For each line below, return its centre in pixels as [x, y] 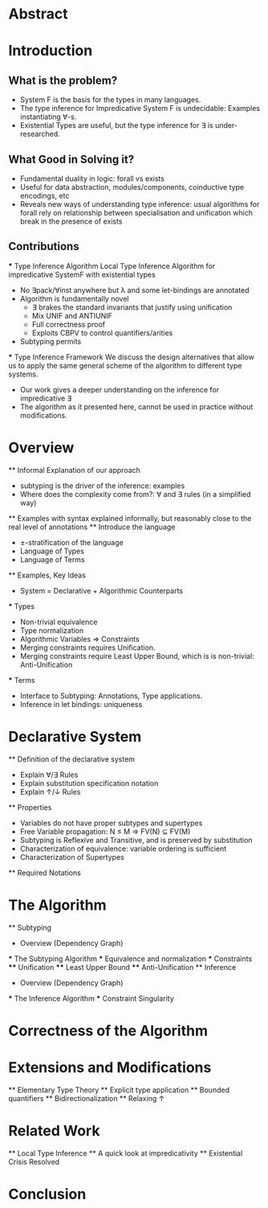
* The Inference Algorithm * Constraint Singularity [91, 998]
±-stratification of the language [72, 542]
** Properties [30, 807]
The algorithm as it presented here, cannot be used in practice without [136, 406]
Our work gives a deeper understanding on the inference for [120, 389]
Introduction [51, 51]
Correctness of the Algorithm [108, 1031]
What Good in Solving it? [71, 159]
